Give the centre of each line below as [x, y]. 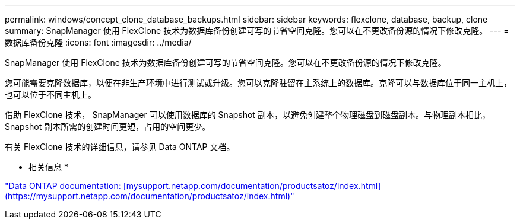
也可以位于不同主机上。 [50, 95]
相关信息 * [48, 167]
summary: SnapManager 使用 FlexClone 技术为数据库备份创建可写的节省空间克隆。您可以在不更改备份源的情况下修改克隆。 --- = [257, 31]
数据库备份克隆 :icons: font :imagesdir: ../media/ [98, 42]
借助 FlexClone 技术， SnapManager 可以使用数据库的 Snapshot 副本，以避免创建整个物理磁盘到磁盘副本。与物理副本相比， [248, 115]
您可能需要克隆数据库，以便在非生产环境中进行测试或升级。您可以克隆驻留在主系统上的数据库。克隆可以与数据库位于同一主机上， [258, 83]
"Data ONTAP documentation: [63, 186]
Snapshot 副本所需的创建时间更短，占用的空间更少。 [108, 127]
